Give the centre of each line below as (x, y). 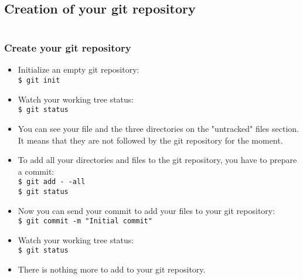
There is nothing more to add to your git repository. (112, 269)
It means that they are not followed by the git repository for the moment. (150, 140)
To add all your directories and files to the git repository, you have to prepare (157, 160)
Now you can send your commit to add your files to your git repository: (147, 210)
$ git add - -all (52, 182)
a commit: (36, 171)
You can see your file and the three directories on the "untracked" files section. (158, 128)
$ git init (39, 81)
